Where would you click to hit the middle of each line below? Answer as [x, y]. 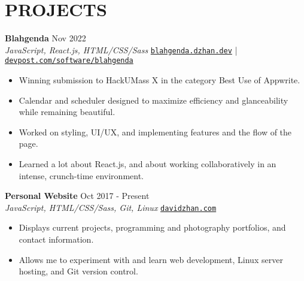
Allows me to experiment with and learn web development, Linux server [151, 259]
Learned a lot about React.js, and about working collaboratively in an [148, 164]
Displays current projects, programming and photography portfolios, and [152, 227]
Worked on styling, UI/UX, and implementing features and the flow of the [155, 132]
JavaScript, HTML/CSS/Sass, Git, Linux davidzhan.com [111, 207]
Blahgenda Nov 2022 [45, 38]
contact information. [56, 239]
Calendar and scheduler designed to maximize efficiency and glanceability [153, 100]
